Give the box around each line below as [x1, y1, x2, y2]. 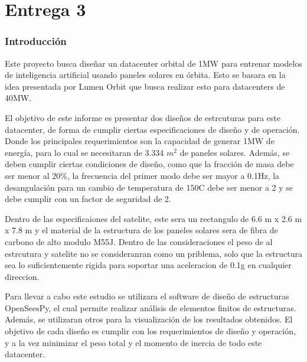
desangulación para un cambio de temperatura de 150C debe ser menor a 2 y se [5, 181, 293, 193]
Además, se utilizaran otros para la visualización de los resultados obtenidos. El [5, 313, 293, 325]
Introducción [5, 34, 67, 48]
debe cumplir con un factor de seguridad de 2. [5, 193, 171, 205]
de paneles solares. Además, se [179, 146, 290, 158]
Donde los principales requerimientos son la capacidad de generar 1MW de [5, 135, 275, 147]
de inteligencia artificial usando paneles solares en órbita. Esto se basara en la [5, 69, 286, 81]
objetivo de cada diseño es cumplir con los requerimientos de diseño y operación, [5, 325, 296, 337]
